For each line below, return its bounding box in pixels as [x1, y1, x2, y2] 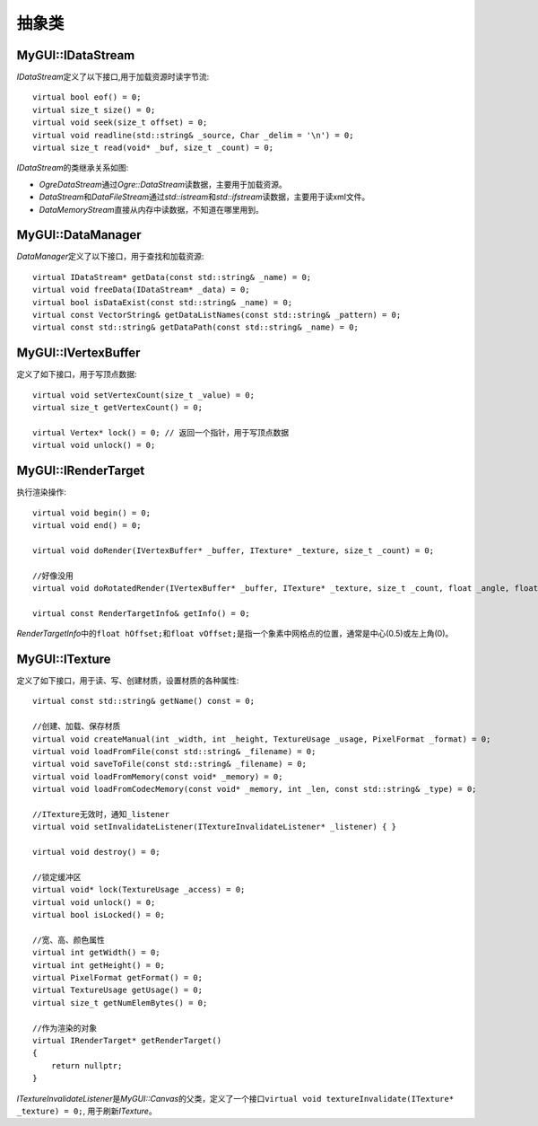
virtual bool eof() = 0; [32, 92, 142, 102]
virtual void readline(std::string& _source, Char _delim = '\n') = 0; [32, 130, 354, 140]
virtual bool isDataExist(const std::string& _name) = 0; [32, 297, 293, 307]
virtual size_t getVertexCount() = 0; [32, 402, 204, 413]
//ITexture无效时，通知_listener [32, 809, 170, 819]
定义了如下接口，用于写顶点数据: [16, 369, 138, 380]
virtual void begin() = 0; [32, 507, 152, 518]
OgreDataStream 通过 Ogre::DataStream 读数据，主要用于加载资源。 [39, 179, 287, 189]
